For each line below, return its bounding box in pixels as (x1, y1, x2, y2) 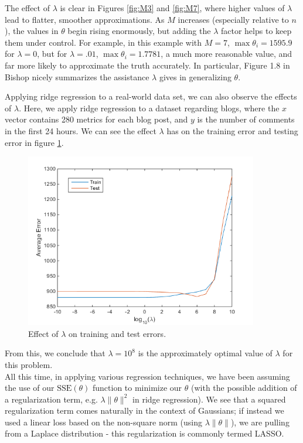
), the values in (5, 25, 59, 37)
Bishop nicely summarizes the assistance (5, 70, 149, 83)
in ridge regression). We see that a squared (132, 393, 286, 405)
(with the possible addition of (191, 381, 297, 394)
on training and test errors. (69, 327, 166, 339)
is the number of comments (197, 113, 295, 125)
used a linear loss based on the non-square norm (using (5, 415, 202, 428)
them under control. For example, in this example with (5, 36, 202, 48)
